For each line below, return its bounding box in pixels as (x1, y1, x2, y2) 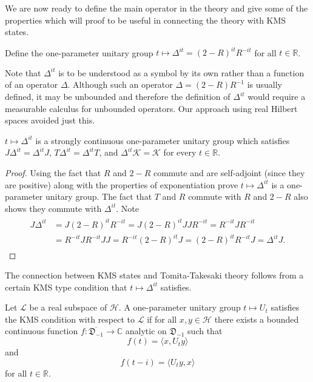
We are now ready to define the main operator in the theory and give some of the (5, 2, 308, 14)
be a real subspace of (29, 301, 107, 314)
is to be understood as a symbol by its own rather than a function (58, 66, 305, 79)
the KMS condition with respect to (5, 312, 135, 325)
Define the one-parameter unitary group (5, 46, 153, 59)
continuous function (5, 324, 78, 337)
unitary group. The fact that (45, 190, 152, 203)
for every (163, 146, 197, 159)
